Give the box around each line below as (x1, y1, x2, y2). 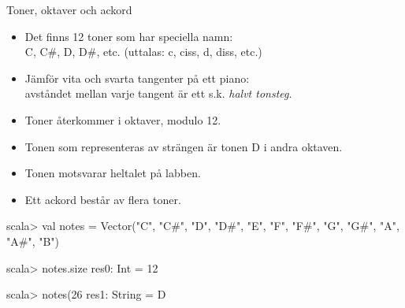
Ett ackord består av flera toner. (24, 191, 181, 207)
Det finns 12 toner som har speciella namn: (24, 28, 233, 44)
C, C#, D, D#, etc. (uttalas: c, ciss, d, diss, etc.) (24, 43, 262, 60)
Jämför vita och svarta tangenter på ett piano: (24, 69, 250, 86)
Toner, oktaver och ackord (6, 2, 132, 17)
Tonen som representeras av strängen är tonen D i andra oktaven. (24, 138, 343, 154)
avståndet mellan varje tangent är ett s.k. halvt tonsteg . (24, 85, 292, 102)
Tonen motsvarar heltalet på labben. (24, 165, 201, 181)
